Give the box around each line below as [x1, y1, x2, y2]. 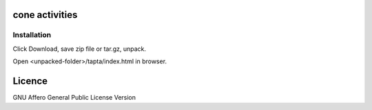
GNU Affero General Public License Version [12, 93, 136, 102]
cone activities [12, 9, 78, 21]
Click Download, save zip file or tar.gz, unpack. [12, 45, 147, 53]
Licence [12, 75, 48, 87]
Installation [12, 30, 52, 40]
